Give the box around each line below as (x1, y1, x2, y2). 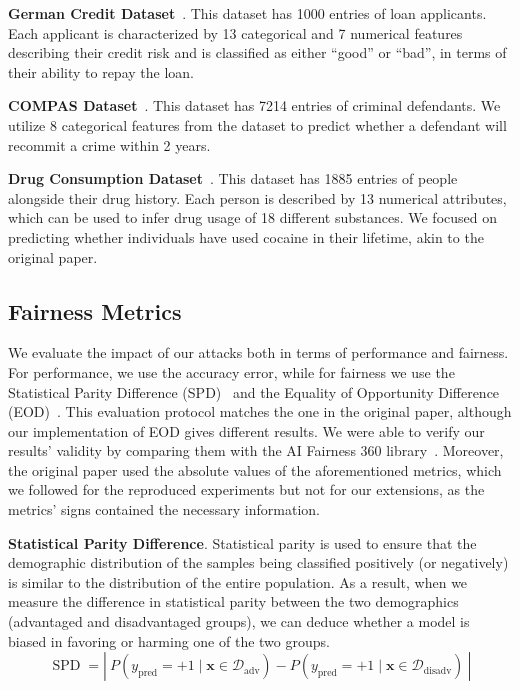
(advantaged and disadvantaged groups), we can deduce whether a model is (8, 611, 470, 632)
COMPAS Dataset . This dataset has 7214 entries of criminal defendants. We (8, 95, 501, 116)
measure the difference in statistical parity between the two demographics (8, 591, 459, 612)
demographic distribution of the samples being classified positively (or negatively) (8, 552, 509, 573)
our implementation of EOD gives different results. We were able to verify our (8, 420, 485, 441)
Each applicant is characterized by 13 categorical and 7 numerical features (8, 22, 463, 43)
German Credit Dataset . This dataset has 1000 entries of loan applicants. (8, 3, 487, 23)
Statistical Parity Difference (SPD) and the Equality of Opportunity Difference (8, 381, 500, 402)
